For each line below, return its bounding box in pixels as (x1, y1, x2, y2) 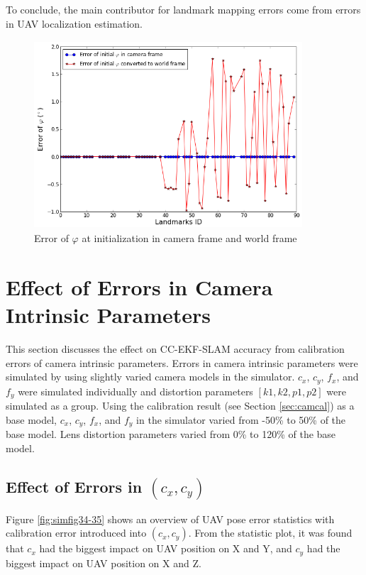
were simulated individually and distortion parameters (18, 383, 253, 398)
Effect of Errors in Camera (6, 273, 273, 302)
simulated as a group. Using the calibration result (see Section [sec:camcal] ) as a (6, 398, 355, 413)
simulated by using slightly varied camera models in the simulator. (6, 369, 295, 384)
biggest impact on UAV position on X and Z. (6, 555, 201, 570)
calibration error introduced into (6, 525, 147, 540)
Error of (34, 231, 69, 246)
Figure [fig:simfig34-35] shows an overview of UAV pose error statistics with (6, 511, 335, 526)
